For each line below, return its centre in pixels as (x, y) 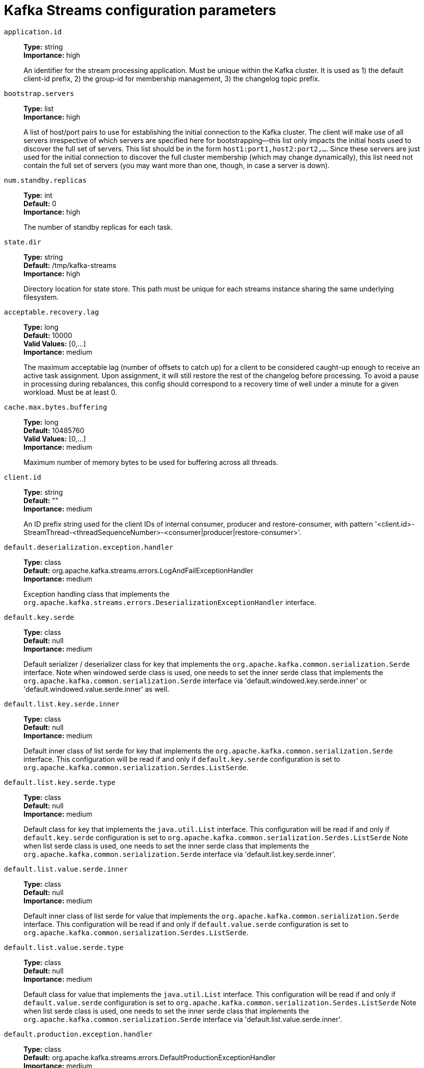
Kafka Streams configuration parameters (140, 10)
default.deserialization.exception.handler (89, 547)
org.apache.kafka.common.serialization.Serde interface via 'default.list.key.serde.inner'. (180, 854)
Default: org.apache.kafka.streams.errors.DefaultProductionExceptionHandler (150, 1057)
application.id (33, 32)
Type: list (39, 108)
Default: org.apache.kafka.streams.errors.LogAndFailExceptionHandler (139, 570)
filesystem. (41, 297)
